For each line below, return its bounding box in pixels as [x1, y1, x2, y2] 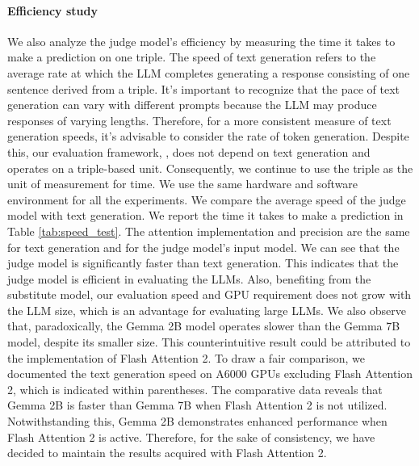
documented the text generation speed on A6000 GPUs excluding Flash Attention [7, 365, 413, 382]
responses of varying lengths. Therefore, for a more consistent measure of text [7, 111, 392, 128]
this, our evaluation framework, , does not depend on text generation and [7, 143, 371, 160]
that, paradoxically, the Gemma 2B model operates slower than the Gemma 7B [7, 317, 400, 334]
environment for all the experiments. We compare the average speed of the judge [7, 191, 406, 208]
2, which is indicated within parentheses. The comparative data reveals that [7, 380, 383, 397]
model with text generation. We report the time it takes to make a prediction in [7, 207, 404, 224]
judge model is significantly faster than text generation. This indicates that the [7, 254, 399, 271]
